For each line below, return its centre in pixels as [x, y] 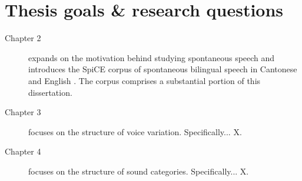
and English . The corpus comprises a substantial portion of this [145, 80]
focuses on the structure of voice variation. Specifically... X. [135, 131]
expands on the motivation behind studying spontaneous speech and [152, 57]
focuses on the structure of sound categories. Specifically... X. [139, 171]
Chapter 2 [23, 38]
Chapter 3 [23, 112]
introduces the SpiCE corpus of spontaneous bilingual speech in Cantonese [163, 69]
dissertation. [50, 92]
